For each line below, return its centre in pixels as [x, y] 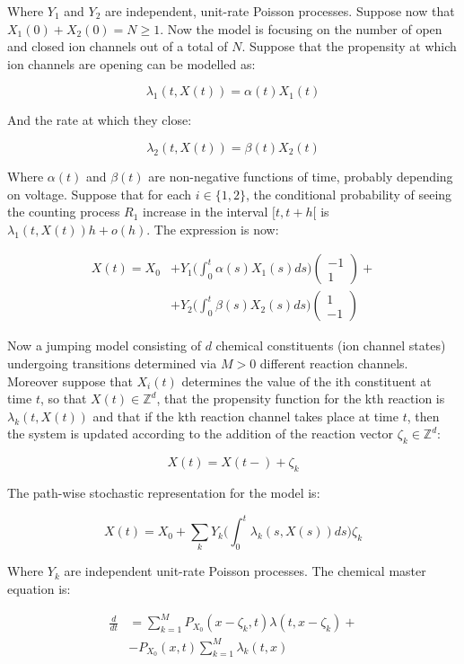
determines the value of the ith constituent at [306, 381]
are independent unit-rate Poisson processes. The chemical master [245, 571]
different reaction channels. [334, 363]
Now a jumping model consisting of [104, 345]
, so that [63, 398]
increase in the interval [206, 212]
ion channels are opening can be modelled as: [131, 63]
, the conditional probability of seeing [349, 194]
